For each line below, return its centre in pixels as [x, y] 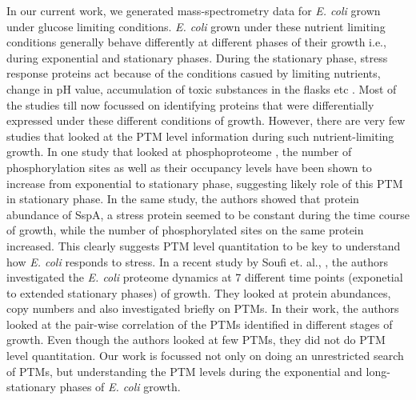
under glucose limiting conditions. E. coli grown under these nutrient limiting [196, 26]
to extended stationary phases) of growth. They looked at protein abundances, [199, 292]
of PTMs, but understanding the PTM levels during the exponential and [184, 371]
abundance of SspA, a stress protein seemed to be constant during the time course [208, 214]
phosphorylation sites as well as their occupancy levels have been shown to [189, 167]
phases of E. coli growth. [120, 387]
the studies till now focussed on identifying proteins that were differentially [190, 104]
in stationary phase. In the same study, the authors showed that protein [183, 199]
